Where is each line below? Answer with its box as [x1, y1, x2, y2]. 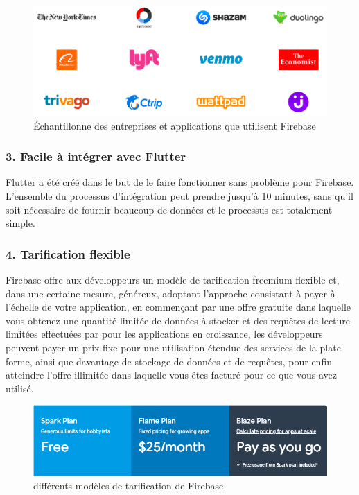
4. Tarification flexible [6, 245, 130, 262]
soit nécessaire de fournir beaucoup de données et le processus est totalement [6, 202, 333, 216]
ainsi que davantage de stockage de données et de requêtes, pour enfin [35, 354, 332, 368]
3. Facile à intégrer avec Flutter [6, 148, 186, 165]
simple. [6, 216, 35, 230]
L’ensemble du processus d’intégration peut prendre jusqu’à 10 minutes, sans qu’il [6, 188, 353, 202]
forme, [6, 354, 33, 368]
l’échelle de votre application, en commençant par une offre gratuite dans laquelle [6, 299, 351, 314]
